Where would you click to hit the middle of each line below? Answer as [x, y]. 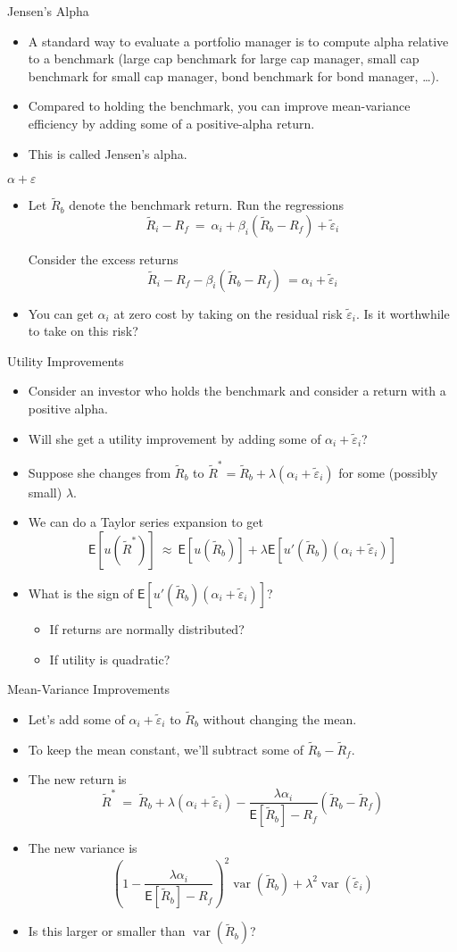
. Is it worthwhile [403, 313]
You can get [61, 313]
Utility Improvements [66, 360]
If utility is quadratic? [110, 659]
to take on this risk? [83, 331]
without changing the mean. [280, 719]
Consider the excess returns [103, 259]
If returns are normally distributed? [147, 629]
